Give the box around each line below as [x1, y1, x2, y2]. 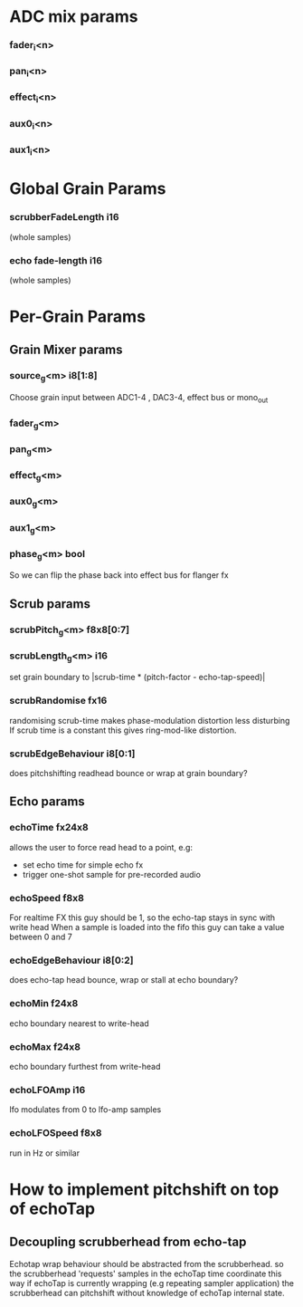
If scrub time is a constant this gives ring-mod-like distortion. [9, 725, 237, 735]
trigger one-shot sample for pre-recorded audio [22, 869, 202, 879]
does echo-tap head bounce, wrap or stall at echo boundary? [9, 975, 239, 985]
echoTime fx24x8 [9, 822, 89, 834]
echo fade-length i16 [9, 254, 102, 266]
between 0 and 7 [9, 931, 72, 943]
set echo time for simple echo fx [22, 859, 144, 870]
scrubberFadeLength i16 [9, 211, 119, 224]
